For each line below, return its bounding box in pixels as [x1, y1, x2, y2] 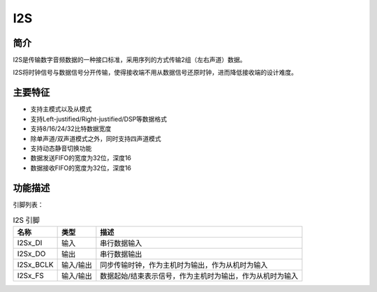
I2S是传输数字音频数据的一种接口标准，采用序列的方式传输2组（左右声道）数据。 [13, 56, 246, 64]
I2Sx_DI [17, 238, 43, 248]
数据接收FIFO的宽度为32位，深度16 [30, 163, 132, 172]
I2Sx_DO [17, 249, 46, 258]
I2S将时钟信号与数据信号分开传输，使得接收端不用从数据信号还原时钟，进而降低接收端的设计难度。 [13, 68, 298, 77]
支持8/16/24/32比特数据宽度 [30, 124, 112, 133]
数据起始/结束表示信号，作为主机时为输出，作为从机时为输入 [100, 271, 299, 281]
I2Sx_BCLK [17, 260, 54, 270]
